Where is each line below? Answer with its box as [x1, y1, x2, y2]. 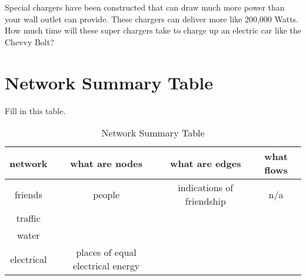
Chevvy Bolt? [5, 35, 54, 48]
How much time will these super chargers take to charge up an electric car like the [5, 24, 301, 36]
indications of [178, 181, 234, 195]
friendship [185, 194, 226, 208]
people [93, 187, 120, 201]
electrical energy [72, 259, 140, 273]
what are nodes [70, 156, 142, 170]
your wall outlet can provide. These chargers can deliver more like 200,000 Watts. [5, 12, 298, 25]
